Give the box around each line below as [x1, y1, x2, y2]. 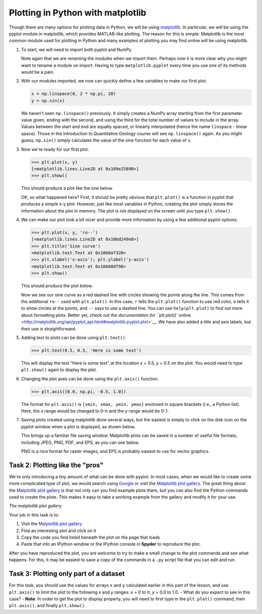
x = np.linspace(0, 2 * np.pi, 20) [31, 91, 116, 97]
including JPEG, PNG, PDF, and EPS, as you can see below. [21, 439, 140, 445]
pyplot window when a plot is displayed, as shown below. [21, 423, 136, 429]
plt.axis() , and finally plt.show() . [9, 603, 86, 609]
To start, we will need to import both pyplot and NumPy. [21, 47, 133, 52]
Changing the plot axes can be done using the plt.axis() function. [21, 376, 159, 382]
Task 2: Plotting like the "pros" [9, 461, 104, 469]
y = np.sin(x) [31, 97, 65, 103]
